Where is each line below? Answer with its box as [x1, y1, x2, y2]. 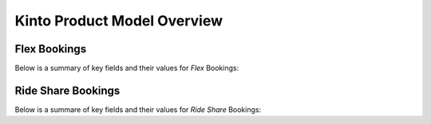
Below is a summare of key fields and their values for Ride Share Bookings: [14, 104, 262, 114]
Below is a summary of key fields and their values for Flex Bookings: [14, 64, 239, 73]
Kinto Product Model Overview [14, 12, 223, 29]
